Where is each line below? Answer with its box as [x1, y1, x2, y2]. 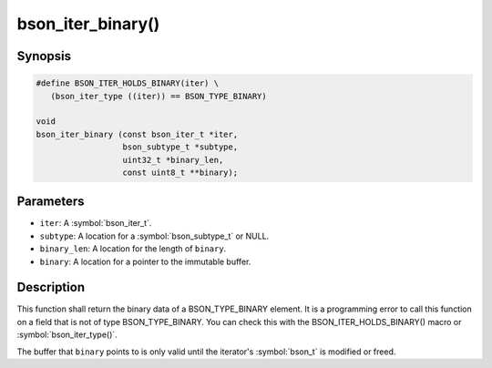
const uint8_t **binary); [122, 167, 239, 178]
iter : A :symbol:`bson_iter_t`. [39, 218, 152, 229]
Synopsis [16, 48, 72, 64]
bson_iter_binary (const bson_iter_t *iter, [36, 128, 239, 139]
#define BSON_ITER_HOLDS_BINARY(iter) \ [36, 78, 219, 88]
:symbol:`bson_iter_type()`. [16, 329, 118, 341]
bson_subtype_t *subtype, [122, 142, 239, 152]
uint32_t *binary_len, [122, 155, 224, 165]
